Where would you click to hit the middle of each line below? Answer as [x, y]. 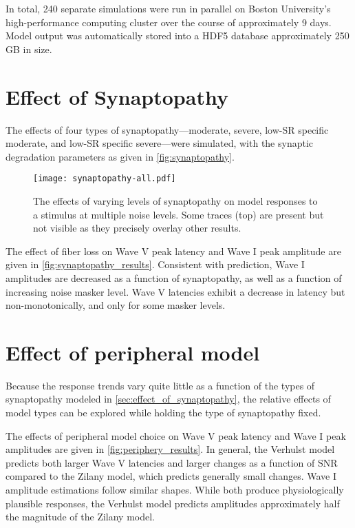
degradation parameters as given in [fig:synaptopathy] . [120, 156]
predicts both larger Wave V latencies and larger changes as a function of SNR [172, 462]
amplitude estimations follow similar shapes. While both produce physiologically [175, 489]
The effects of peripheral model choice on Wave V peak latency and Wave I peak [176, 435]
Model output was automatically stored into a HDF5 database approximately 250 [177, 35]
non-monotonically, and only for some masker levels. [116, 305]
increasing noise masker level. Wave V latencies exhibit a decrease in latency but [175, 291]
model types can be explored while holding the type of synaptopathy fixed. [163, 412]
